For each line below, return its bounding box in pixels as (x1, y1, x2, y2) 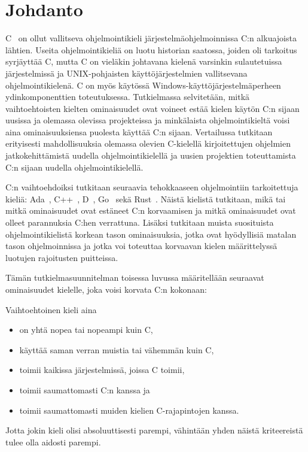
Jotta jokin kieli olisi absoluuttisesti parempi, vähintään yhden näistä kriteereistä (5, 424, 303, 436)
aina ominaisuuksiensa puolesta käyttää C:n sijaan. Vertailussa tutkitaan (5, 125, 273, 138)
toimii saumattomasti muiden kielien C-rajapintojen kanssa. (19, 404, 239, 416)
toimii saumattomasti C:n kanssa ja (19, 383, 150, 396)
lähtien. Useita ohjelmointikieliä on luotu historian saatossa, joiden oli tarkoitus (5, 43, 297, 56)
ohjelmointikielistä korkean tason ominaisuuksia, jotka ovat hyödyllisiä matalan (5, 227, 297, 240)
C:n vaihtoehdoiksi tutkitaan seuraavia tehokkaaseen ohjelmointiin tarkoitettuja (5, 181, 298, 193)
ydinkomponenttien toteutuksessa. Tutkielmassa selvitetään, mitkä (5, 90, 250, 103)
